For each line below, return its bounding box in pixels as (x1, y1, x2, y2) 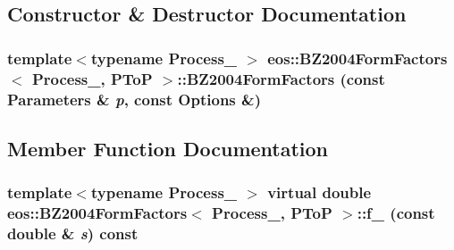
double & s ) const (7, 222, 139, 245)
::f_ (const (357, 202, 435, 224)
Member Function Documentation (7, 134, 329, 162)
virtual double (267, 181, 372, 204)
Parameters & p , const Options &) (7, 87, 261, 110)
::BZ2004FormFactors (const (177, 67, 385, 89)
